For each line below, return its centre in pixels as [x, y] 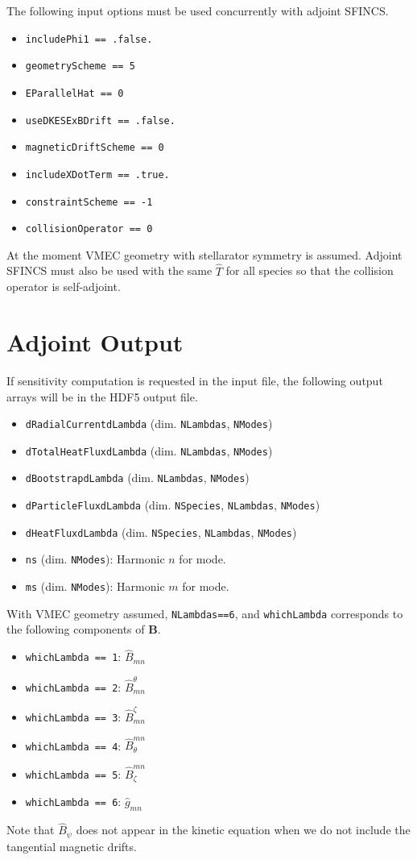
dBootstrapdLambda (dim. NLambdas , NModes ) [137, 478]
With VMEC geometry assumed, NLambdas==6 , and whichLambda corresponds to [205, 613]
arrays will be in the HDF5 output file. [102, 396]
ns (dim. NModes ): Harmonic [95, 559]
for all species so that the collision [310, 270]
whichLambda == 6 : [73, 802]
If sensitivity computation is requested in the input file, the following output [195, 380]
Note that [31, 830]
